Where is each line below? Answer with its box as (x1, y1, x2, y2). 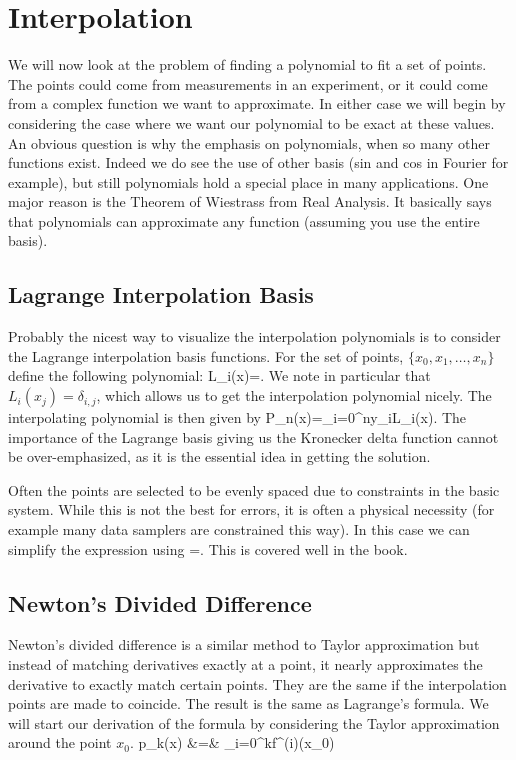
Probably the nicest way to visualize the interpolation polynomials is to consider (8, 326, 501, 347)
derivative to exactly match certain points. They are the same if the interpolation (8, 673, 507, 694)
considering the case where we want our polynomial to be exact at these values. (8, 112, 495, 133)
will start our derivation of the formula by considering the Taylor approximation (8, 712, 500, 733)
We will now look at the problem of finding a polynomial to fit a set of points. (8, 54, 487, 75)
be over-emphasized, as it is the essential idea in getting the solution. (8, 446, 431, 467)
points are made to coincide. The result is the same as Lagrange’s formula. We (8, 693, 489, 714)
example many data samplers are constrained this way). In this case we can (8, 519, 470, 540)
